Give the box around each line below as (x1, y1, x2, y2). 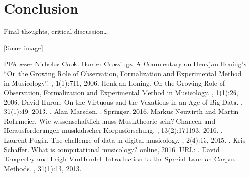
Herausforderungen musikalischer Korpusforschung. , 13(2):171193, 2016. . (4, 125, 223, 135)
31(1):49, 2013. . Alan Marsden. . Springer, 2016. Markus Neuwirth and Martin (4, 106, 239, 116)
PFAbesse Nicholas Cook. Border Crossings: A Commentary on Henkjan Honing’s (4, 59, 246, 69)
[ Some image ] (4, 42, 43, 52)
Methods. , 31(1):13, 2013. (4, 163, 82, 173)
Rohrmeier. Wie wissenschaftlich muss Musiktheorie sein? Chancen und (4, 115, 216, 126)
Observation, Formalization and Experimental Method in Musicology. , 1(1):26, (4, 87, 238, 97)
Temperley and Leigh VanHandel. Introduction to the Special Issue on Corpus (4, 154, 235, 164)
